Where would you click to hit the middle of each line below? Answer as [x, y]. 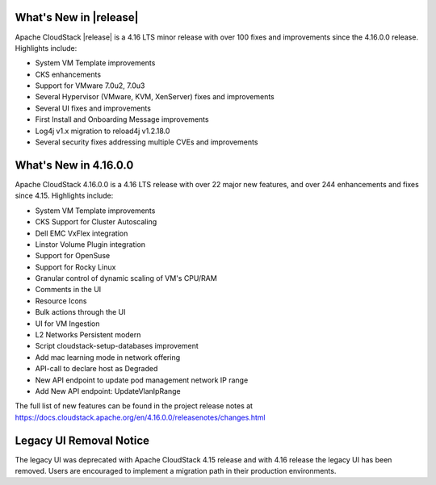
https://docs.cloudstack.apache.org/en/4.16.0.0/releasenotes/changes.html [140, 417]
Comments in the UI [68, 290]
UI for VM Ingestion [67, 324]
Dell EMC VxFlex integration [82, 233]
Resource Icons [61, 301]
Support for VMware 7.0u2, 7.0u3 [90, 86]
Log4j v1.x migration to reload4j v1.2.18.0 [103, 131]
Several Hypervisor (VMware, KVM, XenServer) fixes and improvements [155, 97]
